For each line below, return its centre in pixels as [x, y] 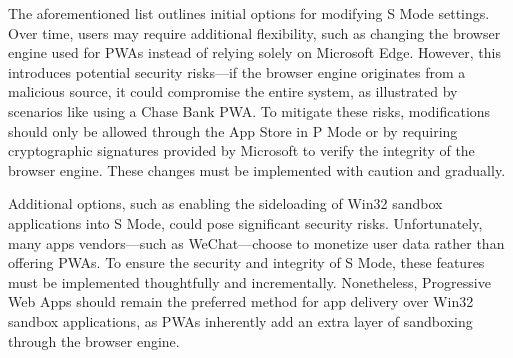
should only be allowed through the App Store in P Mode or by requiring [233, 130]
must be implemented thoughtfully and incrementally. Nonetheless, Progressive [249, 281]
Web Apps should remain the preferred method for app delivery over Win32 [241, 301]
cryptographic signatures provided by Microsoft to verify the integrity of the [241, 150]
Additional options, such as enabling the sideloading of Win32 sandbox [225, 203]
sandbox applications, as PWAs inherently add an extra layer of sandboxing [240, 320]
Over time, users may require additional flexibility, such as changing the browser [254, 32]
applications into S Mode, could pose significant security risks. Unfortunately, [245, 222]
